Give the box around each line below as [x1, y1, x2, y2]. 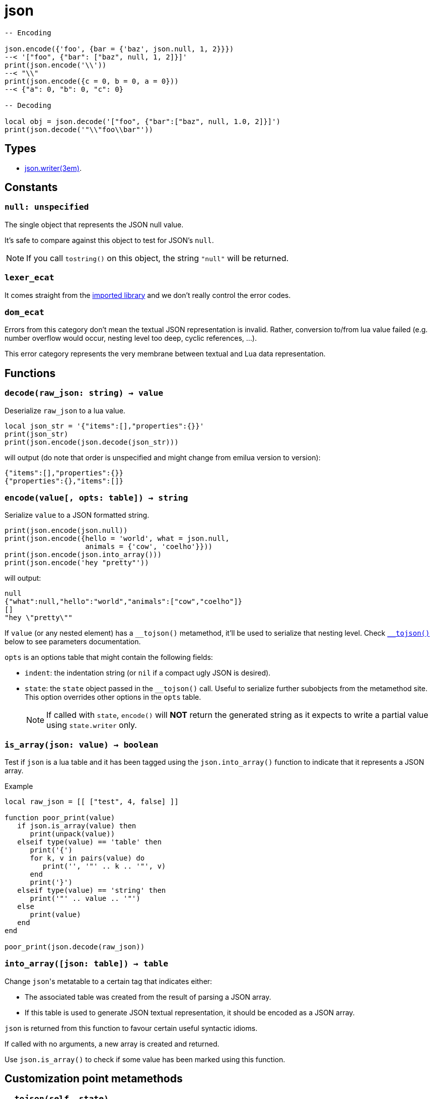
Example [5, 782, 33, 791]
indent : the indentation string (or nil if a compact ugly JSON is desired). [25, 668, 271, 678]
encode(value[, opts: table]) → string [5, 493, 188, 503]
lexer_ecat [5, 273, 54, 283]
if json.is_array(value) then [17, 822, 136, 830]
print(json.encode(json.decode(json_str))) [5, 438, 179, 446]
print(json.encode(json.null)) [5, 526, 128, 535]
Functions [5, 367, 56, 380]
